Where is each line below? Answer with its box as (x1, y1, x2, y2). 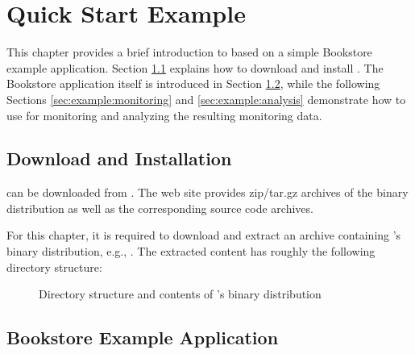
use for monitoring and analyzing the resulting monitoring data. (6, 106, 322, 123)
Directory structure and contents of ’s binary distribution (39, 285, 322, 302)
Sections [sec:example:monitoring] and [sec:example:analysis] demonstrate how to (6, 90, 406, 107)
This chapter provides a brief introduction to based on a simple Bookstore (6, 44, 372, 60)
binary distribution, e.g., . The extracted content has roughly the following (6, 243, 376, 260)
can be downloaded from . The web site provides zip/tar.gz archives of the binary (6, 184, 409, 201)
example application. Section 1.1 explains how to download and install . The (6, 59, 384, 76)
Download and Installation (6, 146, 232, 171)
